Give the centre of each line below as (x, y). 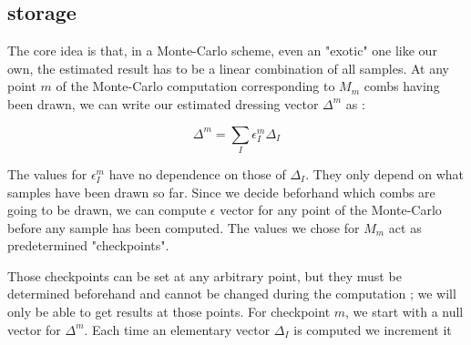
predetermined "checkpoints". (88, 245)
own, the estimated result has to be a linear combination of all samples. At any (228, 68)
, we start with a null (404, 312)
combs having (402, 86)
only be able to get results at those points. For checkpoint (169, 312)
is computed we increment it (373, 329)
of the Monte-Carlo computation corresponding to (195, 86)
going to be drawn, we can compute (107, 210)
